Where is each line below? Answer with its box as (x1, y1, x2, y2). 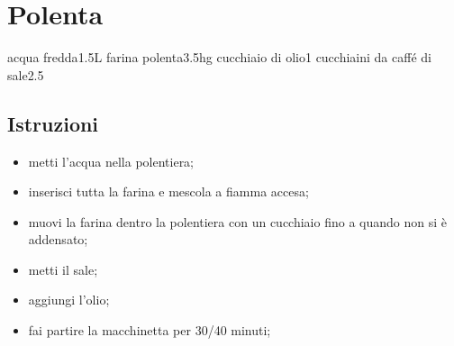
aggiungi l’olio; (28, 290, 110, 309)
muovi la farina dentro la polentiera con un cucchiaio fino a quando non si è (28, 212, 447, 231)
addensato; (28, 230, 88, 249)
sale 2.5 (7, 65, 44, 84)
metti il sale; (28, 259, 98, 278)
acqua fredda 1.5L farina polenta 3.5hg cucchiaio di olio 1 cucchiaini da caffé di (7, 48, 431, 67)
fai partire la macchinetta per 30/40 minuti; (28, 321, 271, 340)
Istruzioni (7, 109, 99, 137)
